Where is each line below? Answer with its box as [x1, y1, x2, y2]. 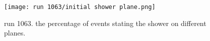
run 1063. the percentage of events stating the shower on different [4, 17, 206, 28]
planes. [4, 27, 26, 38]
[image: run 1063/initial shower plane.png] [4, 3, 156, 10]
